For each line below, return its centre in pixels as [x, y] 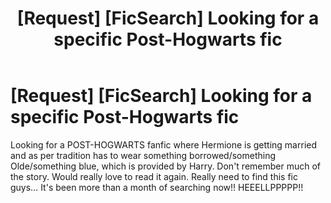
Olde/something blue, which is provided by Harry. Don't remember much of [166, 166]
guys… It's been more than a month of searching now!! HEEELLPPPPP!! [157, 187]
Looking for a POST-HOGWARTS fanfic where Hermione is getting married [164, 144]
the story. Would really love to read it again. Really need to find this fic [154, 176]
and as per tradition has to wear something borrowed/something [143, 155]
